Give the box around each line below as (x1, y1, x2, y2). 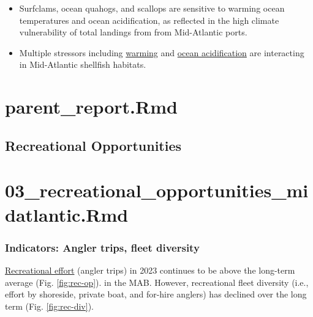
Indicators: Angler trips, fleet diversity (5, 239, 200, 255)
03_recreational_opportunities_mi (5, 178, 309, 203)
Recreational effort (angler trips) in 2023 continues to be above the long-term (5, 263, 295, 276)
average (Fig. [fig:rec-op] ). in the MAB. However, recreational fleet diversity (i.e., (5, 275, 309, 288)
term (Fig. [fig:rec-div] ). (5, 299, 94, 312)
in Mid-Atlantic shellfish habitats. (19, 58, 146, 71)
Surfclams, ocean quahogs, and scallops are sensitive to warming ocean (19, 2, 285, 14)
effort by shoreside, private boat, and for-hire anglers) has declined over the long (5, 288, 307, 301)
